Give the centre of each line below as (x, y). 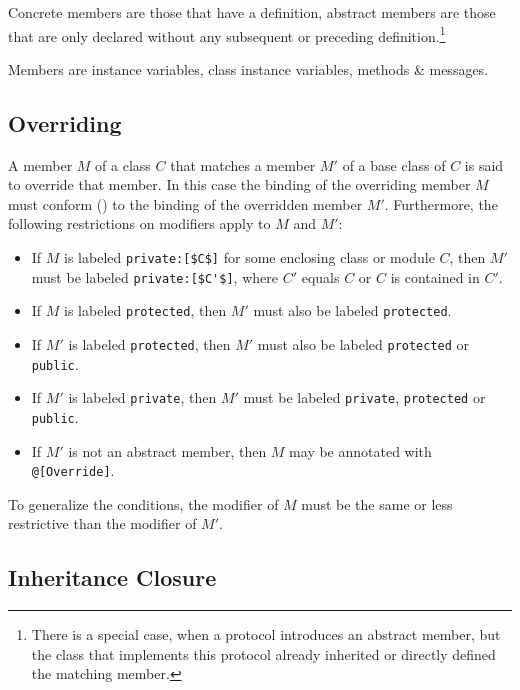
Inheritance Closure (112, 577)
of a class (123, 164)
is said (484, 164)
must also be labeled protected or (363, 343)
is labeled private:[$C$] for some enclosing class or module (249, 257)
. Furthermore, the (441, 203)
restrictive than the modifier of (102, 523)
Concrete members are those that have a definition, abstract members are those (252, 12)
